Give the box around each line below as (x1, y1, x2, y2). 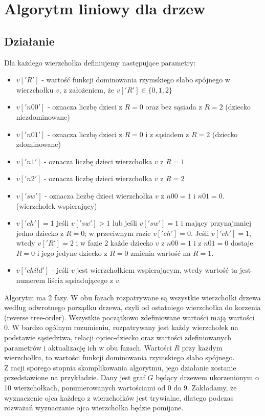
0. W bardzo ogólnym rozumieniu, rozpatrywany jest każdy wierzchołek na (4, 322, 238, 333)
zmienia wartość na (130, 247, 191, 258)
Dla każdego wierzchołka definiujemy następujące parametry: (4, 57, 196, 68)
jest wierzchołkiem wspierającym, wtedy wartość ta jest (77, 265, 251, 275)
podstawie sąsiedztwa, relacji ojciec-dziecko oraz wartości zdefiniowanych (4, 332, 232, 343)
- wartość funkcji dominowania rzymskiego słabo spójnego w (41, 74, 230, 85)
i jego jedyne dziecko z (37, 247, 107, 258)
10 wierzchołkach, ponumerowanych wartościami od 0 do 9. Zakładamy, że (4, 382, 237, 393)
